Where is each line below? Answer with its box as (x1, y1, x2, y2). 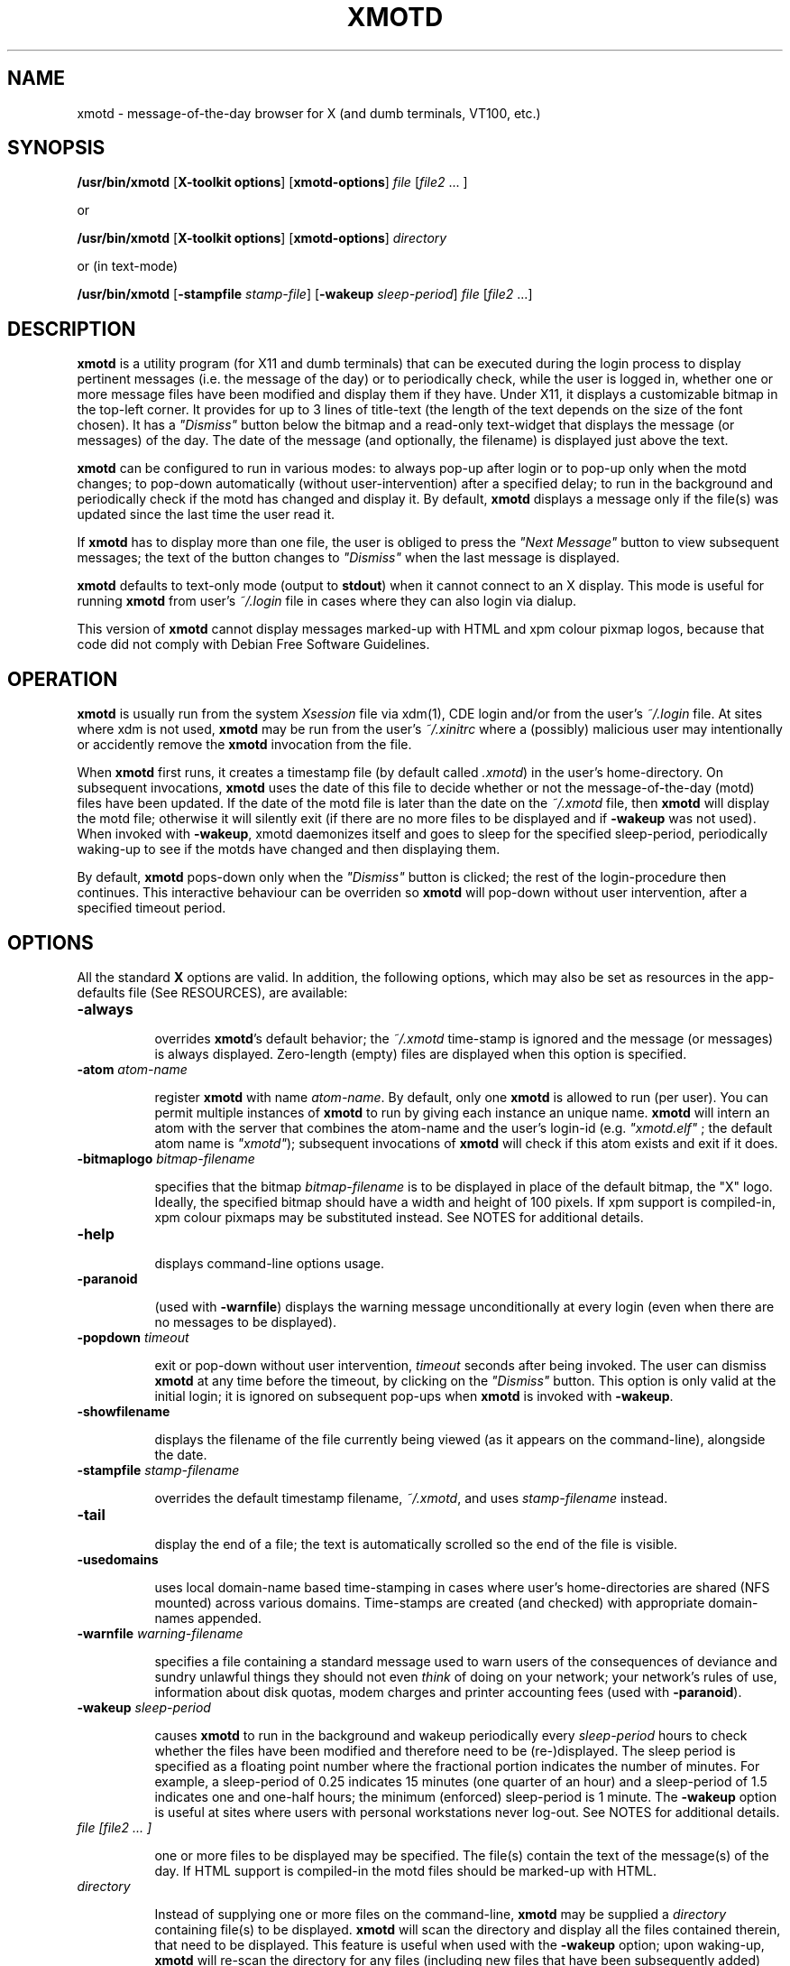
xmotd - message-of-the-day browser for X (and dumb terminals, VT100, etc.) (77, 105, 541, 121)
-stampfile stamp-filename (77, 1461, 240, 1478)
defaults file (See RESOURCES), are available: (77, 984, 348, 1000)
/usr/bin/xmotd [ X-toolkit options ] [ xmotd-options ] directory (77, 230, 447, 246)
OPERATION (7, 667, 118, 691)
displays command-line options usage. (154, 1255, 385, 1271)
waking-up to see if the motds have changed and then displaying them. (77, 841, 501, 858)
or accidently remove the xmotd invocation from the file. (77, 737, 412, 753)
